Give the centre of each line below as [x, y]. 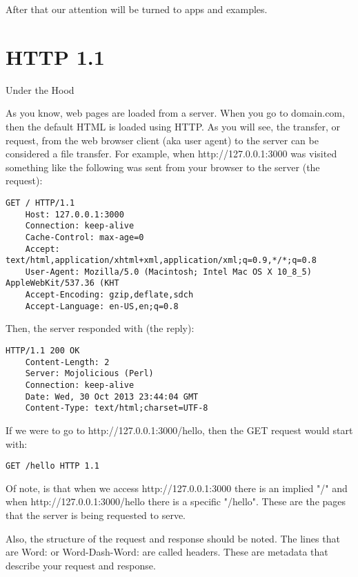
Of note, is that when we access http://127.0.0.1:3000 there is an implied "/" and [177, 488]
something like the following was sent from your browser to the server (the [163, 167]
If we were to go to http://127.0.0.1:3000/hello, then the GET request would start [179, 430]
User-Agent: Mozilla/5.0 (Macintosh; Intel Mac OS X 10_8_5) [168, 272]
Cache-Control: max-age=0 [84, 237]
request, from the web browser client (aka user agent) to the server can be [162, 140]
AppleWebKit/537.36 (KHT [62, 283]
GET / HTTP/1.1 [40, 203]
